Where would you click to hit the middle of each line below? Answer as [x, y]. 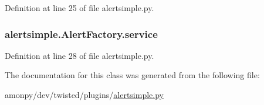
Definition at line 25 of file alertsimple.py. [79, 8]
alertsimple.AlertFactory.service [81, 34]
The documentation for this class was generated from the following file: [132, 75]
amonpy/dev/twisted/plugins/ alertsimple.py [84, 94]
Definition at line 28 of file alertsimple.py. [79, 55]
